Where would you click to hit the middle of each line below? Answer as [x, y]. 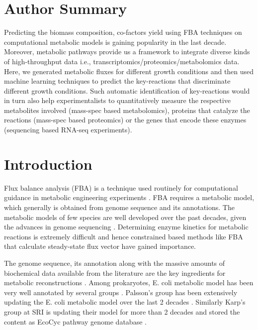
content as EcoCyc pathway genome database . [75, 321]
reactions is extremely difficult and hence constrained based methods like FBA [124, 236]
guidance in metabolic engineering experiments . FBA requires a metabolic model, [129, 197]
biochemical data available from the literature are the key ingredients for [115, 273]
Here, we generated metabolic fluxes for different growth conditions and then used [129, 71]
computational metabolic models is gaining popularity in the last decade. [115, 42]
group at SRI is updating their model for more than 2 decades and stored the [122, 311]
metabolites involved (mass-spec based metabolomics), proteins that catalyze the [127, 110]
